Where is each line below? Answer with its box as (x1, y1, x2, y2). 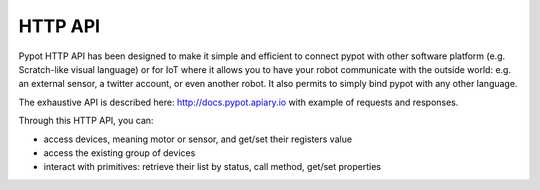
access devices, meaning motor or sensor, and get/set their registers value (43, 133, 353, 145)
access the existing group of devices (43, 146, 196, 159)
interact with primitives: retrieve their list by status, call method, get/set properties (43, 161, 382, 173)
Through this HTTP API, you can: (18, 115, 154, 127)
